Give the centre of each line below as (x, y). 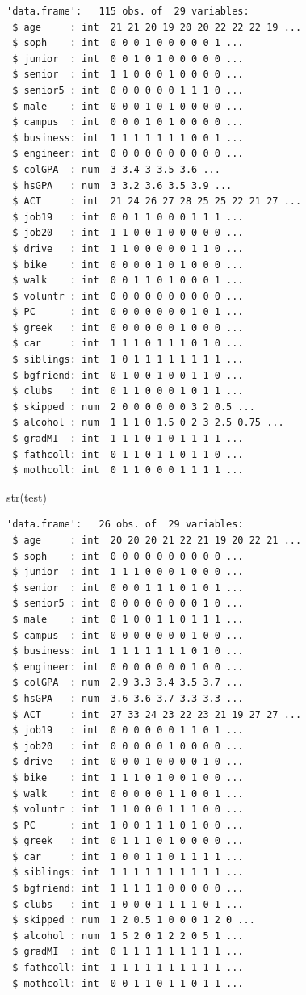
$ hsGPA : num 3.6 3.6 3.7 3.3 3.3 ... (128, 698)
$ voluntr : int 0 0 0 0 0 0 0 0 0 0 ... (128, 296)
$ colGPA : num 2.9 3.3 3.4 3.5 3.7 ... (128, 683)
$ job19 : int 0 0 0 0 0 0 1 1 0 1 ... (128, 731)
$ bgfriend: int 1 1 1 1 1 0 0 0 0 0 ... (128, 889)
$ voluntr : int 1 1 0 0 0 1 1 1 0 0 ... (128, 810)
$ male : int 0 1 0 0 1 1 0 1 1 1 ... (128, 619)
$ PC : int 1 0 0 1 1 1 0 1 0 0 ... (128, 825)
